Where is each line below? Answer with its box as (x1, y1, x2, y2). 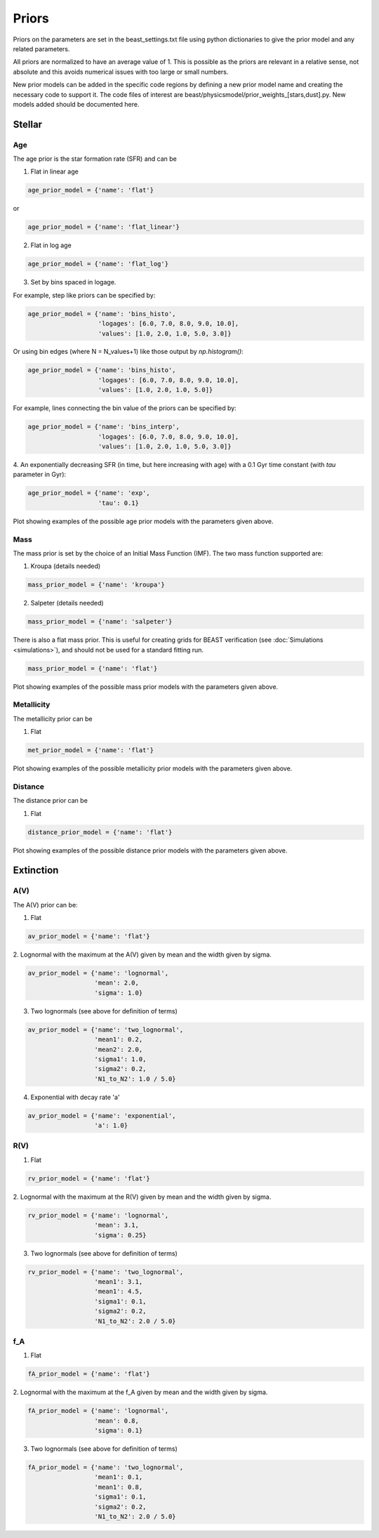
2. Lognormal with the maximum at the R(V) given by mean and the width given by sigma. (13, 1192, 272, 1201)
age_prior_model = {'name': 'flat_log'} (27, 260, 168, 268)
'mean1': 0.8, (94, 1483, 143, 1491)
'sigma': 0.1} (94, 1426, 143, 1434)
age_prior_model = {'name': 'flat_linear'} (27, 223, 180, 231)
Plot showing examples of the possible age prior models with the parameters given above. (13, 517, 274, 525)
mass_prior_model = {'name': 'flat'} (27, 664, 158, 672)
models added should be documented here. (13, 100, 140, 108)
